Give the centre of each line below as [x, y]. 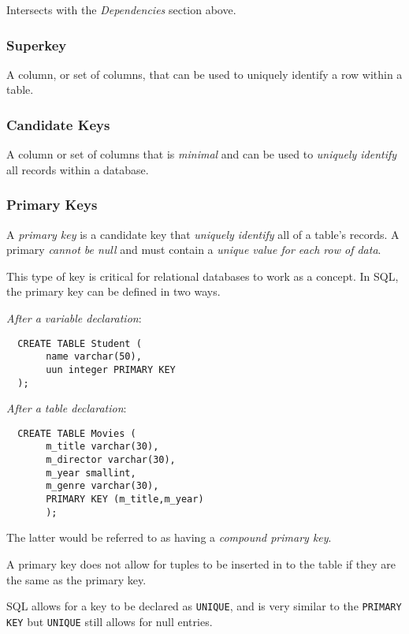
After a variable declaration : [74, 318]
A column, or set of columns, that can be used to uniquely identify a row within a [204, 74]
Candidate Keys [58, 124]
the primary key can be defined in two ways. [113, 291]
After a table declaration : [67, 408]
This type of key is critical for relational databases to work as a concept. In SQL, [203, 276]
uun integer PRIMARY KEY [111, 369]
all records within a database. [78, 169]
